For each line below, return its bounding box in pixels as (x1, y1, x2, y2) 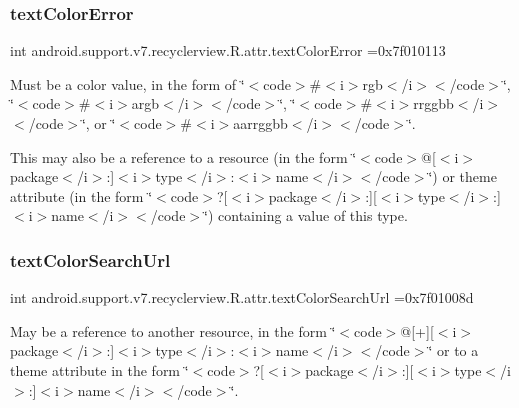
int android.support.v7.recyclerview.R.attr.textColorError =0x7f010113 (10, 40, 446, 61)
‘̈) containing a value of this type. (204, 205, 408, 226)
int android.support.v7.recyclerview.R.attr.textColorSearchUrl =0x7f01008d (10, 287, 474, 308)
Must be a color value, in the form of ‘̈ (10, 73, 245, 94)
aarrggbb (233, 113, 288, 133)
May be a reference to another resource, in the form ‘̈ (10, 320, 336, 341)
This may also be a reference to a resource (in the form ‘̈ (10, 146, 357, 167)
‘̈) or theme (428, 166, 497, 187)
